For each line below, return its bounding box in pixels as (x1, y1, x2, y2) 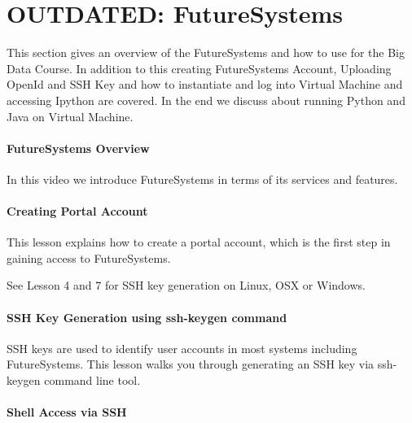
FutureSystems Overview (7, 139, 150, 156)
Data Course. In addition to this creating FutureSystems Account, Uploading (7, 59, 392, 76)
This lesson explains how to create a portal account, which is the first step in (7, 233, 391, 251)
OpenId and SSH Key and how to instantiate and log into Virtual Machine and (7, 76, 403, 93)
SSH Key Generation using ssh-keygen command (7, 308, 287, 325)
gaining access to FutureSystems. (7, 249, 171, 266)
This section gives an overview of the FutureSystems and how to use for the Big (7, 44, 405, 61)
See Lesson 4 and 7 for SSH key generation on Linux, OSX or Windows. (7, 277, 366, 294)
